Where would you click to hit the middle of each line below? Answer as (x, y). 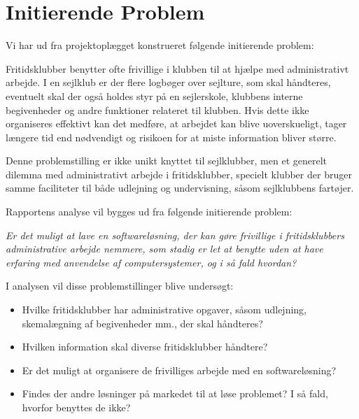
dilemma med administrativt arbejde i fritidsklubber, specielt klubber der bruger (179, 174)
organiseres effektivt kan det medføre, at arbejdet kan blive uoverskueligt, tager (176, 123)
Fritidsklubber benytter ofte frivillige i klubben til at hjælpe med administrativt (177, 68)
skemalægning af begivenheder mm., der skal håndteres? (142, 323)
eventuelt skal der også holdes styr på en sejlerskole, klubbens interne (154, 95)
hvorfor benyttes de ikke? (76, 407)
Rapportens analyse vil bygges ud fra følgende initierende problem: (149, 212)
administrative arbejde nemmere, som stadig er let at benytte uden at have (164, 249)
